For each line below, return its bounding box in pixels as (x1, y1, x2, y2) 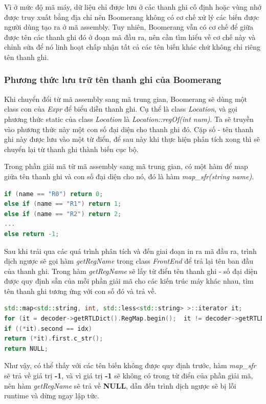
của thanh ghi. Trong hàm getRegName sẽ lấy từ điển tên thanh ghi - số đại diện (4, 265, 258, 276)
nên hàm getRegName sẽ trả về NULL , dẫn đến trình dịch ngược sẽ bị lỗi (4, 380, 236, 391)
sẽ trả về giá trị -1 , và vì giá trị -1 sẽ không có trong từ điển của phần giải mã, (4, 370, 253, 381)
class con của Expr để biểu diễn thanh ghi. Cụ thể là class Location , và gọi (4, 103, 237, 114)
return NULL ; (4, 345, 48, 352)
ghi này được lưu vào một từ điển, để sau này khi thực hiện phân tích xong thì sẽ (4, 134, 260, 144)
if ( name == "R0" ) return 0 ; (4, 190, 103, 198)
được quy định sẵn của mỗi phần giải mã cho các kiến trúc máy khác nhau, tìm (4, 275, 254, 286)
